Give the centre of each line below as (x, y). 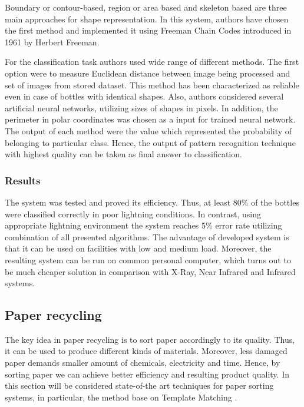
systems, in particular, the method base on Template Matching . (121, 397)
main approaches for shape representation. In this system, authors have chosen (147, 19)
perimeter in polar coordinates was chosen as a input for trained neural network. (150, 119)
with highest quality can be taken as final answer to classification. (123, 154)
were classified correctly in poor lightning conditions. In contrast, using (133, 214)
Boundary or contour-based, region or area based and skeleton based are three (146, 7)
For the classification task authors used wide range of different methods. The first (152, 62)
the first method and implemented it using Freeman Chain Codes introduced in (148, 30)
